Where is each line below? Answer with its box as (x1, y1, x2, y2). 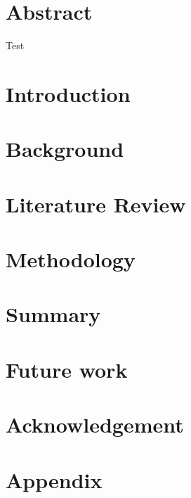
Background (6, 134, 124, 163)
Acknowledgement (6, 410, 184, 439)
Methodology (6, 245, 136, 274)
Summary (6, 300, 101, 328)
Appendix (6, 465, 103, 494)
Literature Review (6, 189, 186, 218)
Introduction (6, 79, 131, 108)
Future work (6, 355, 128, 383)
